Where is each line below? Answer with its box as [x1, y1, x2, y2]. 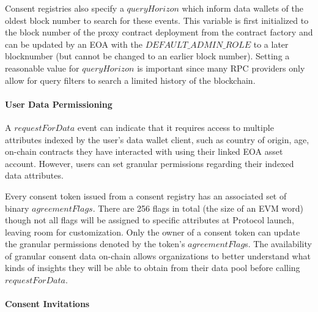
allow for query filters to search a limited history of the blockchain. [5, 73, 256, 86]
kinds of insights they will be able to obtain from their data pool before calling [5, 261, 300, 274]
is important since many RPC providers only [137, 61, 305, 74]
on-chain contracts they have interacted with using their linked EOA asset [5, 145, 283, 158]
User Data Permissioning [5, 97, 113, 110]
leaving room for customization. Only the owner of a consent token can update [5, 225, 300, 238]
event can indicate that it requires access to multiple [77, 121, 274, 133]
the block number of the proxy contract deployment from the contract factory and [5, 26, 313, 39]
